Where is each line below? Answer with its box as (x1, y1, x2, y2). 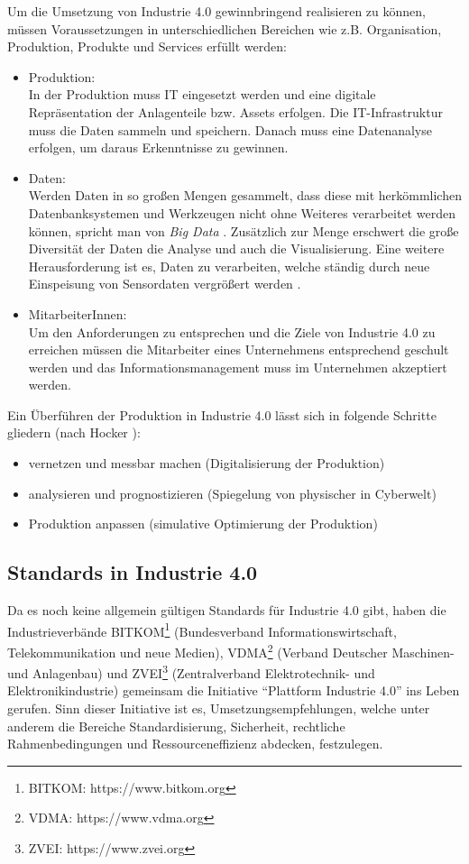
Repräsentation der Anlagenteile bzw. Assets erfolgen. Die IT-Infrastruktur (28, 102, 443, 121)
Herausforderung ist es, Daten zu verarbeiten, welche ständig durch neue (28, 256, 430, 275)
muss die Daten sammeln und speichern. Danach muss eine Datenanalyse (28, 120, 432, 139)
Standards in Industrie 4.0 (7, 558, 258, 586)
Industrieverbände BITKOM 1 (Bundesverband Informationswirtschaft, (7, 619, 397, 640)
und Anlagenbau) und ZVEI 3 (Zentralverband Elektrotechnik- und (7, 661, 375, 682)
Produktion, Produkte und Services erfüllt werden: (7, 37, 287, 56)
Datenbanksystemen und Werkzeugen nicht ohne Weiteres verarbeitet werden (28, 203, 455, 222)
